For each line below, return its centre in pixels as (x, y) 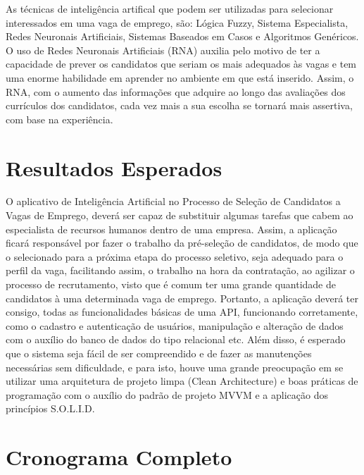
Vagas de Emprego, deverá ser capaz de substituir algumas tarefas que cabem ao (180, 215)
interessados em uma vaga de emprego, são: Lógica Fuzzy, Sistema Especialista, (177, 22)
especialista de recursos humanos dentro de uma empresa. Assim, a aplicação (171, 229)
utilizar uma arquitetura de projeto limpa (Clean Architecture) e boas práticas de (182, 381)
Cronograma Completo (119, 457)
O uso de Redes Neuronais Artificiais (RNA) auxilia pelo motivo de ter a (163, 50)
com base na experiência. (59, 119)
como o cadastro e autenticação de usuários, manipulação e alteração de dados (175, 325)
